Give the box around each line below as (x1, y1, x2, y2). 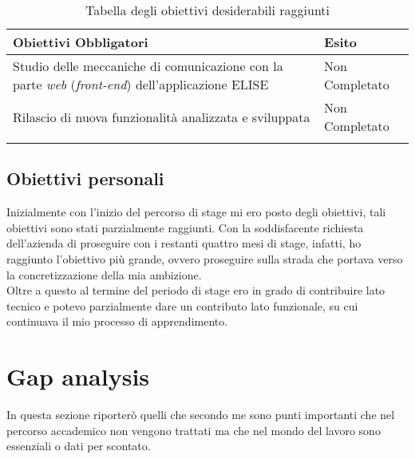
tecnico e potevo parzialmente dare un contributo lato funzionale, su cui (6, 297, 358, 314)
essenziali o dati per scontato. (6, 437, 151, 454)
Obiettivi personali (6, 166, 164, 191)
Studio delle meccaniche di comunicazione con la (13, 57, 283, 75)
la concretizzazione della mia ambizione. (6, 266, 202, 283)
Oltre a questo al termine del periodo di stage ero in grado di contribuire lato (6, 282, 385, 299)
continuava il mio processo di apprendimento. (6, 313, 228, 330)
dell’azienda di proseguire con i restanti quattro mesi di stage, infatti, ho (6, 235, 362, 251)
